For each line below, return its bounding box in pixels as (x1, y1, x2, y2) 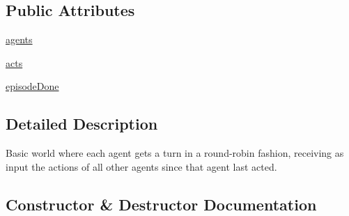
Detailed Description (6, 113, 158, 134)
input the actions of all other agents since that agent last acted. (6, 159, 277, 173)
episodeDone (6, 79, 59, 93)
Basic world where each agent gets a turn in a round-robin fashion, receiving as (6, 146, 344, 160)
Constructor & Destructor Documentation (6, 193, 317, 215)
